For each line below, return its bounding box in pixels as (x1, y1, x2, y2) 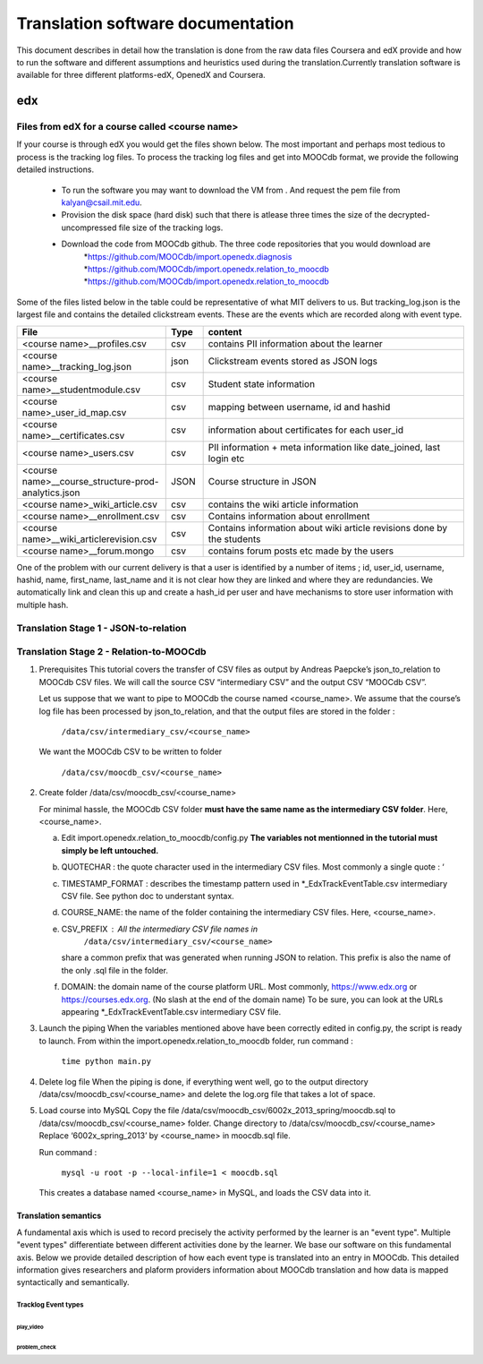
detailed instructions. (16, 164, 94, 175)
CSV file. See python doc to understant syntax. (61, 890, 234, 901)
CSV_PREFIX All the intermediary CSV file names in (61, 923, 258, 934)
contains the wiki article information (208, 498, 359, 510)
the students (208, 533, 261, 545)
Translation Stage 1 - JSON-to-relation (16, 622, 187, 634)
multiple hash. (16, 599, 69, 610)
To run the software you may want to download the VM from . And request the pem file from (61, 184, 401, 195)
